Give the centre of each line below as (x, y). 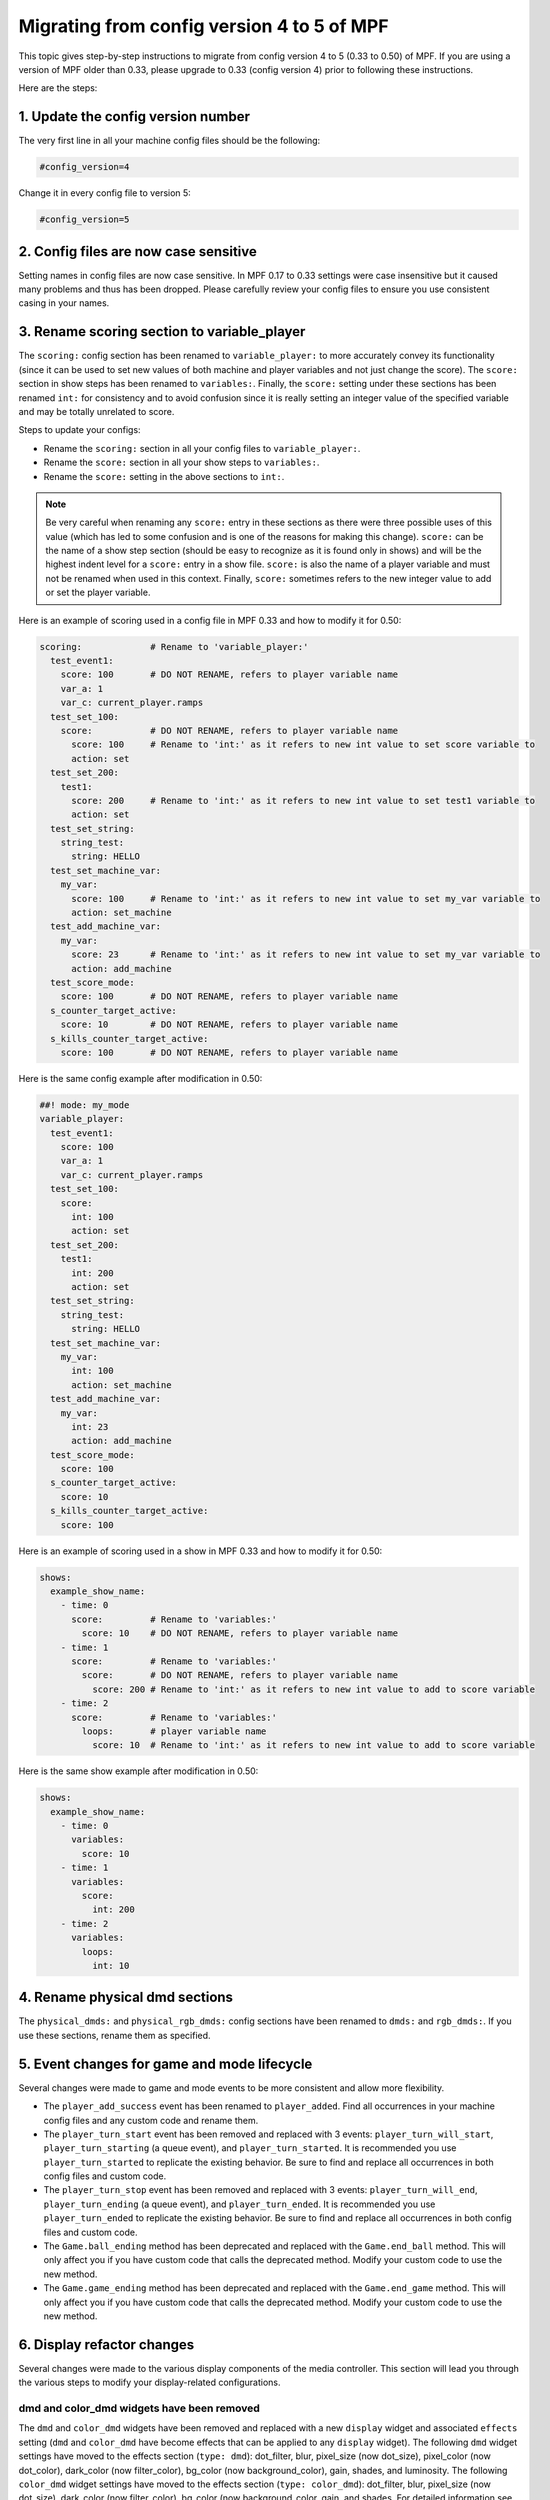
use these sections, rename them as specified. (114, 2035)
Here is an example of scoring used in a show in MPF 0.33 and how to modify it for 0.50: (200, 1551)
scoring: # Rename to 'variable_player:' (174, 646)
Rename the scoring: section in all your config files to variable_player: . (202, 448)
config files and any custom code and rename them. (151, 2120)
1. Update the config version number (134, 116)
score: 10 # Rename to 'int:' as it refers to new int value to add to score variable (313, 1745)
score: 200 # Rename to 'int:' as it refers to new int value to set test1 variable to (303, 800)
